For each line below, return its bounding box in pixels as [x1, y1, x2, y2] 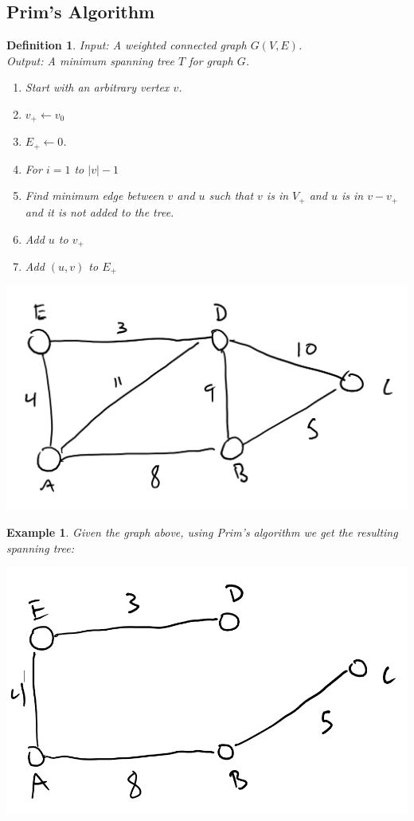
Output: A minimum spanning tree [6, 52, 174, 68]
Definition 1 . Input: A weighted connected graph [6, 37, 247, 53]
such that [209, 187, 254, 204]
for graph [189, 52, 233, 68]
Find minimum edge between [25, 187, 164, 204]
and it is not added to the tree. [25, 203, 174, 220]
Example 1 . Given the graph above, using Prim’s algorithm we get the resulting [6, 524, 398, 541]
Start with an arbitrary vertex [25, 79, 170, 96]
